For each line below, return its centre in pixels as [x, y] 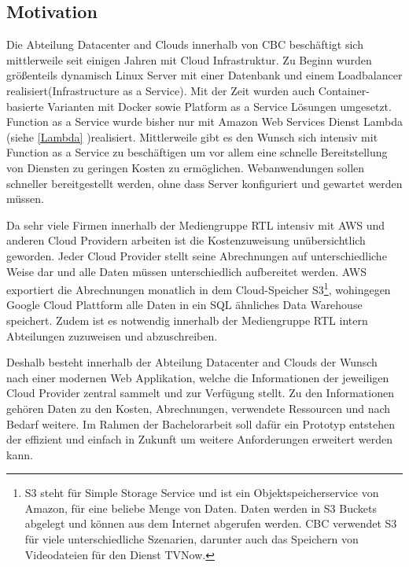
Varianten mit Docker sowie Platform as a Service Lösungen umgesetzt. [219, 106]
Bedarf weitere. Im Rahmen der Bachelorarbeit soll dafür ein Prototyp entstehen [201, 423]
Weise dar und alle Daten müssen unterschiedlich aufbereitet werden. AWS [186, 271]
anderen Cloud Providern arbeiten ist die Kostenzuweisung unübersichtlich [186, 240]
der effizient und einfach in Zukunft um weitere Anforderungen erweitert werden [200, 439]
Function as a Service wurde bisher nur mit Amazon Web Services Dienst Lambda [204, 121]
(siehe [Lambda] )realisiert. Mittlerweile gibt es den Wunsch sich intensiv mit [192, 136]
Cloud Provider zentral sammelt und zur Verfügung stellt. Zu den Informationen [200, 393]
